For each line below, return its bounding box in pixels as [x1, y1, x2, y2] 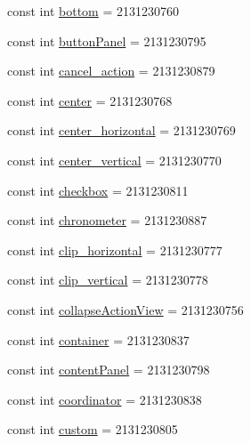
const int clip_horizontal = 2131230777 [7, 240, 223, 259]
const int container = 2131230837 [7, 330, 190, 349]
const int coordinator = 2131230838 [7, 390, 202, 408]
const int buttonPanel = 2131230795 [7, 31, 206, 50]
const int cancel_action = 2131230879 [7, 61, 215, 80]
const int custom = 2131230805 [7, 420, 178, 439]
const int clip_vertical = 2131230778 [7, 270, 208, 289]
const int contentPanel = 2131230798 [7, 360, 210, 379]
